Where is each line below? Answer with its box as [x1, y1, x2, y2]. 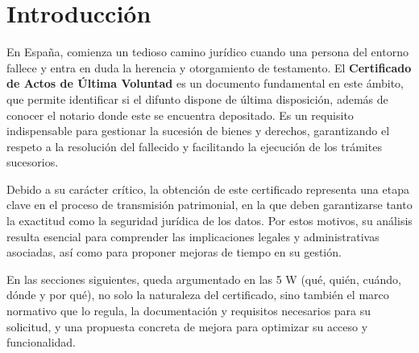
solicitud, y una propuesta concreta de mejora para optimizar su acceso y [6, 318, 368, 335]
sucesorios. [6, 154, 59, 170]
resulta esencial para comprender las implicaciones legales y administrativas [6, 228, 380, 244]
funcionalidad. [6, 334, 76, 351]
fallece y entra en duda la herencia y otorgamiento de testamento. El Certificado [6, 59, 412, 76]
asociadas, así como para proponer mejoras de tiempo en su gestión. [6, 244, 342, 261]
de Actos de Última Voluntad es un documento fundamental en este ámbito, [6, 75, 404, 92]
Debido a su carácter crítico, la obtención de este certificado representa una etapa [6, 180, 409, 197]
